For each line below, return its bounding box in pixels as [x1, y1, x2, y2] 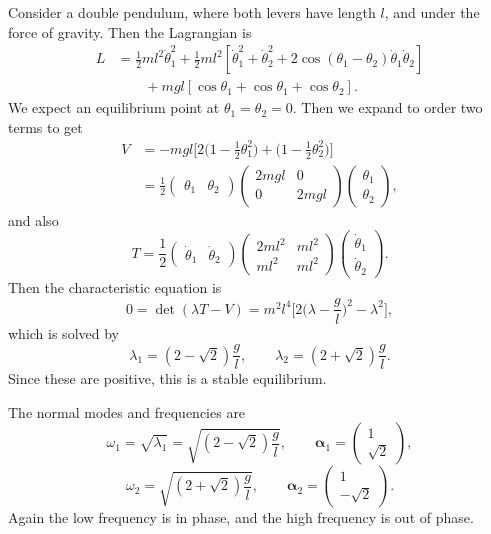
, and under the [384, 2, 480, 22]
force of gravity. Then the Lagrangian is [8, 21, 252, 42]
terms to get [8, 116, 83, 137]
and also [8, 209, 59, 230]
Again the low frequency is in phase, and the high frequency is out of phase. [8, 507, 474, 528]
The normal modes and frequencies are [8, 401, 246, 422]
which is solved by [8, 322, 119, 343]
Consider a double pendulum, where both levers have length [8, 2, 376, 22]
